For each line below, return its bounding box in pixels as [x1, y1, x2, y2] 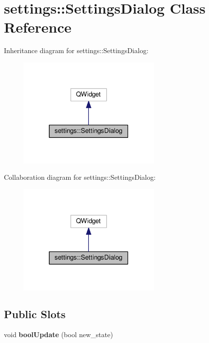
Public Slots [4, 306, 66, 321]
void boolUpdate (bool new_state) [4, 329, 113, 339]
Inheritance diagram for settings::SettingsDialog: [4, 45, 149, 56]
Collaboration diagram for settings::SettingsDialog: [4, 172, 156, 182]
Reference [4, 17, 72, 37]
